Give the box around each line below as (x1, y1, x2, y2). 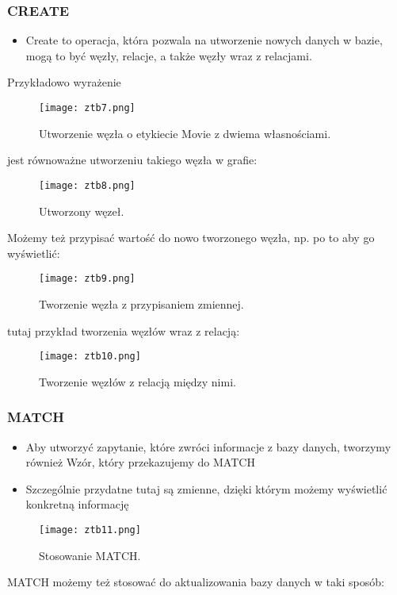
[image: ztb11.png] (39, 524, 141, 535)
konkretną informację (25, 496, 129, 512)
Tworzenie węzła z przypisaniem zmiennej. (39, 295, 244, 312)
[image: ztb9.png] (39, 273, 136, 285)
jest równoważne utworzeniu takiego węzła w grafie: (7, 152, 258, 168)
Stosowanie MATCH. (39, 547, 141, 563)
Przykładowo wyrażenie (7, 74, 121, 90)
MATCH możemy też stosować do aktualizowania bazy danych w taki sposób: (7, 574, 384, 590)
